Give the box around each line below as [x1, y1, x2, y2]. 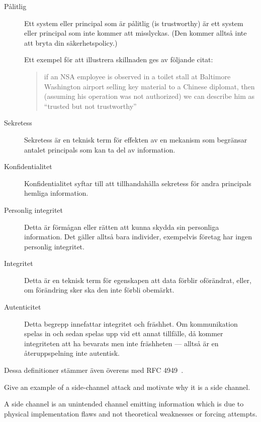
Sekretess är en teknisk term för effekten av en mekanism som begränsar [24, 134, 247, 145]
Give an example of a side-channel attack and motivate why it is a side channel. [4, 381, 250, 392]
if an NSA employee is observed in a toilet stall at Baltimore [44, 71, 231, 81]
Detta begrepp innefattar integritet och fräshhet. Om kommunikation [24, 318, 238, 329]
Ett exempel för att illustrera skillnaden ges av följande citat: [24, 54, 213, 65]
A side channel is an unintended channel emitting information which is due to [4, 398, 244, 409]
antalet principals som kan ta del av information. [24, 144, 176, 155]
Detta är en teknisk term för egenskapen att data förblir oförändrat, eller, [24, 274, 251, 285]
